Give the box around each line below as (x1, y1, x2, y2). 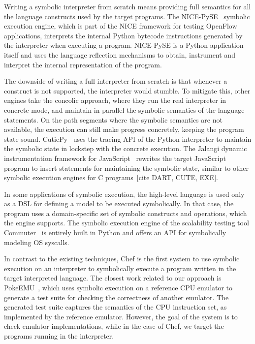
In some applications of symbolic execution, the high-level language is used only (4, 188, 245, 199)
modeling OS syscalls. (4, 237, 69, 247)
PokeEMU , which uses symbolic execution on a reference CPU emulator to (4, 282, 233, 293)
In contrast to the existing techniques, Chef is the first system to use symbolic (4, 253, 240, 264)
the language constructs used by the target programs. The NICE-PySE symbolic (4, 11, 250, 21)
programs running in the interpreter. (4, 331, 114, 341)
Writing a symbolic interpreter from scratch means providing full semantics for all (4, 1, 251, 11)
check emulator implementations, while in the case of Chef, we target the (4, 321, 224, 331)
